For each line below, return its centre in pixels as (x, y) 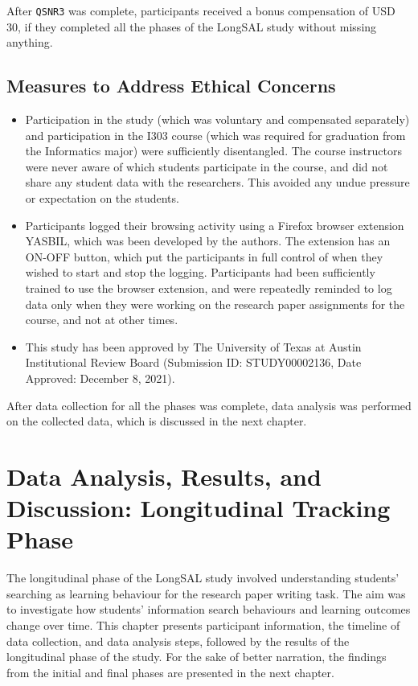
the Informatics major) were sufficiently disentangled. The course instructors (213, 151)
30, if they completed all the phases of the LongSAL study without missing (192, 26)
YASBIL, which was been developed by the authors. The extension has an (208, 241)
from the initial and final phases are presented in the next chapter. (170, 672)
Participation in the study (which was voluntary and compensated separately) (217, 119)
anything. (30, 42)
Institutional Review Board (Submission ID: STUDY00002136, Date (193, 362)
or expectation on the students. (102, 198)
